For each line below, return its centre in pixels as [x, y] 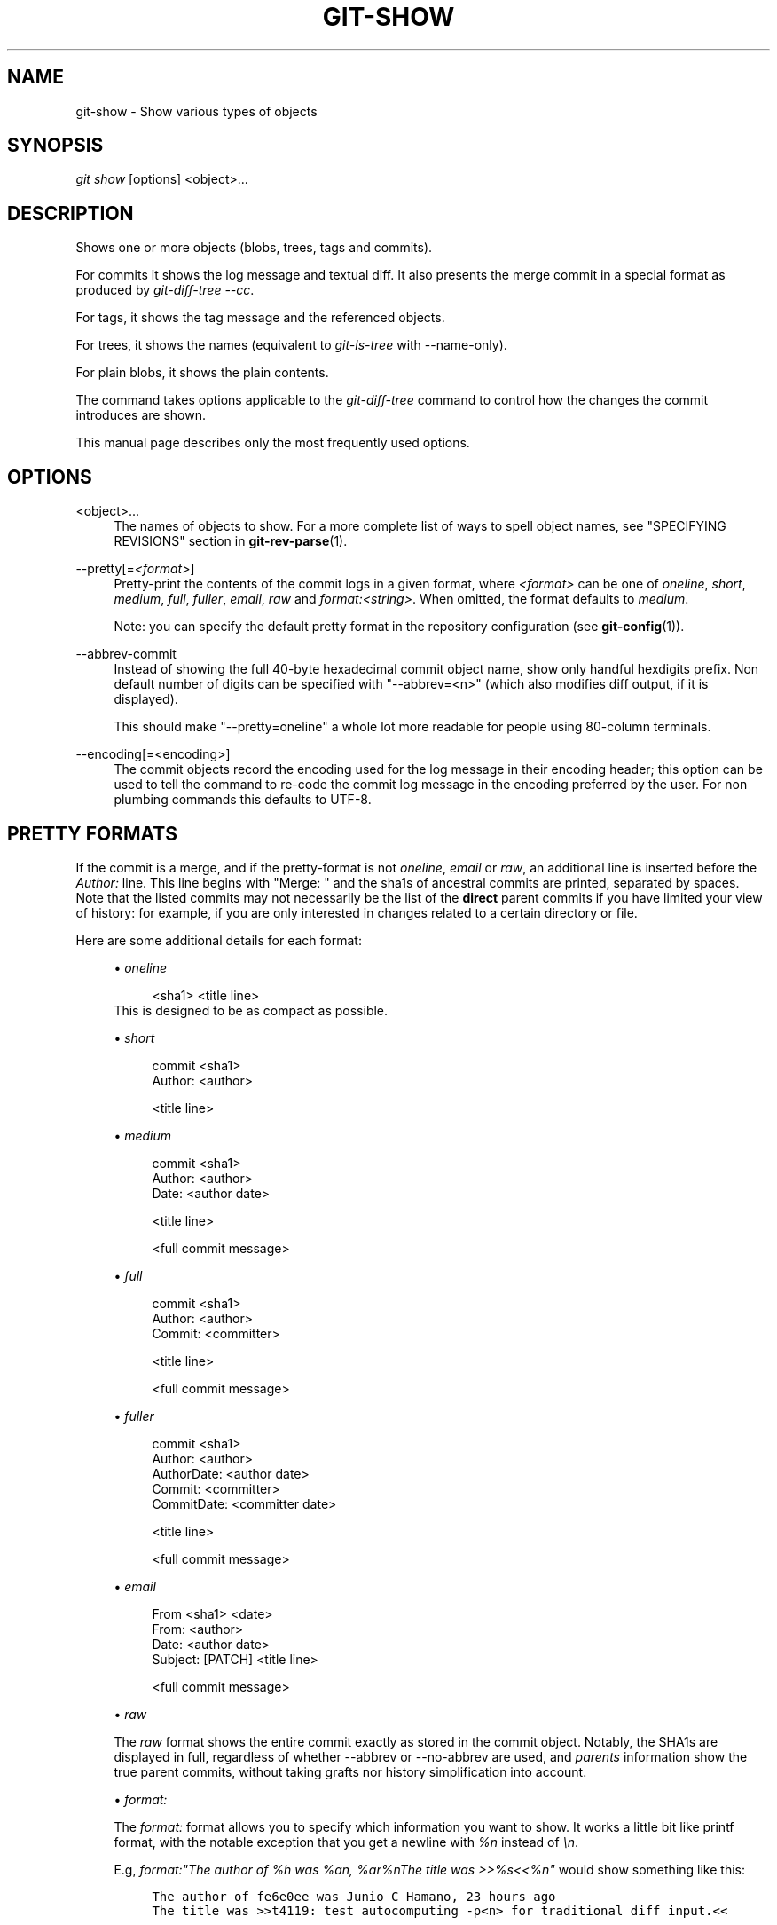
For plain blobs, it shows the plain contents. [202, 373]
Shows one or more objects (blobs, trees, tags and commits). [254, 248]
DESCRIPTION [71, 213]
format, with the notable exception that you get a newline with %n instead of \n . [346, 1842]
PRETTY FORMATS [93, 833]
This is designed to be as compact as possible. [251, 1010]
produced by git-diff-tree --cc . [165, 290]
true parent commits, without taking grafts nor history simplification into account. [350, 1771]
